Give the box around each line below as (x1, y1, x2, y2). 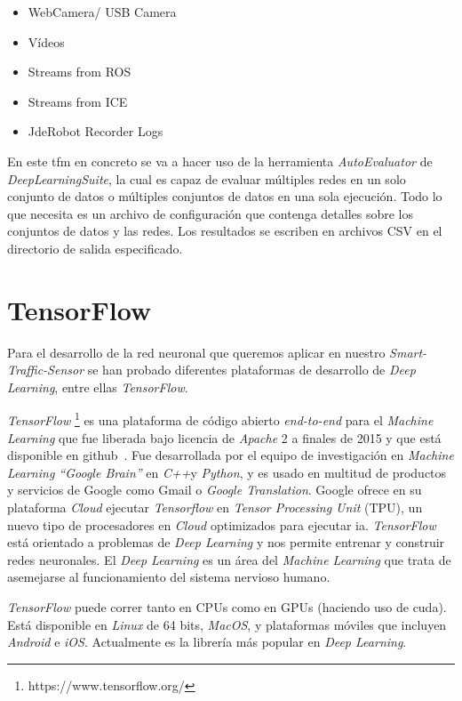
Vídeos (28, 32, 65, 51)
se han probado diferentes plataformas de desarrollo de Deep (87, 360, 416, 379)
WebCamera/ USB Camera (28, 3, 177, 20)
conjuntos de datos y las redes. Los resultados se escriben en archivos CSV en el (7, 222, 442, 240)
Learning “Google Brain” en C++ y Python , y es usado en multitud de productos (7, 463, 447, 481)
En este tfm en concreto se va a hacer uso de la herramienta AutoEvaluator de (7, 151, 433, 170)
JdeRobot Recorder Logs (28, 122, 163, 141)
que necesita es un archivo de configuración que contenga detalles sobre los (7, 204, 414, 222)
